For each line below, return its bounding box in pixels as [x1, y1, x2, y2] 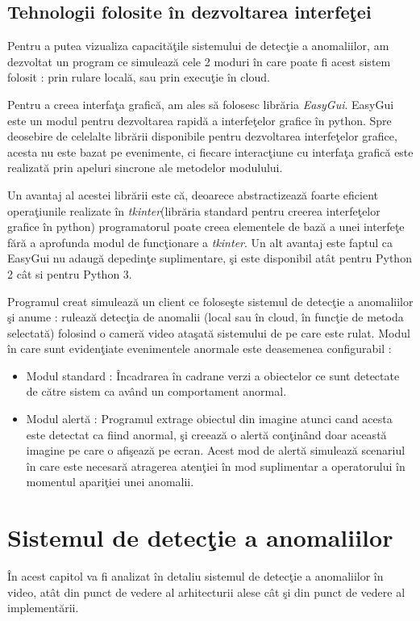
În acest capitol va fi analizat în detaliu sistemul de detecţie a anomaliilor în [7, 568, 384, 585]
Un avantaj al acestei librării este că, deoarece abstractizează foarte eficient [7, 186, 379, 203]
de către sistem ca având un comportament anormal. [26, 383, 287, 400]
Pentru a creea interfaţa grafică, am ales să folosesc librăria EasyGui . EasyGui [7, 95, 394, 112]
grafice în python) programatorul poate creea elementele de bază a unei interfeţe [7, 218, 405, 235]
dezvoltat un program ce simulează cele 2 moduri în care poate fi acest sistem [7, 52, 391, 69]
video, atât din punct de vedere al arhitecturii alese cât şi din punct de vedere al [7, 583, 405, 600]
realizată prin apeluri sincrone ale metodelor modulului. [7, 159, 283, 176]
